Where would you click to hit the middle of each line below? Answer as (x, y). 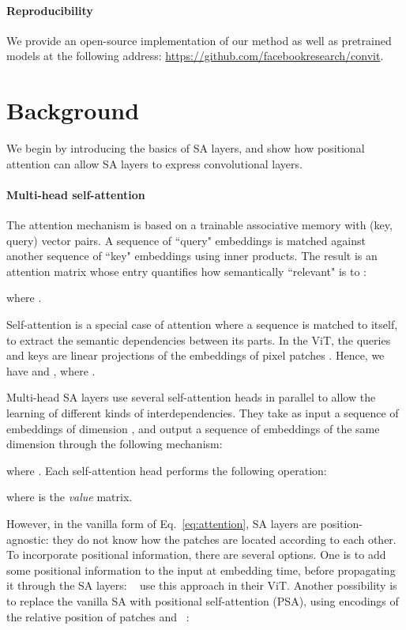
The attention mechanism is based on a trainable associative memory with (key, (199, 225)
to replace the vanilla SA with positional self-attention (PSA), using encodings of (203, 600)
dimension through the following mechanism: (115, 444)
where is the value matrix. (70, 497)
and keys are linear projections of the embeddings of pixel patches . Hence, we (195, 355)
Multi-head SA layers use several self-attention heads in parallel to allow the (191, 397)
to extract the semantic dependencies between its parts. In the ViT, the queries (199, 340)
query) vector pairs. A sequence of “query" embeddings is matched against (186, 240)
